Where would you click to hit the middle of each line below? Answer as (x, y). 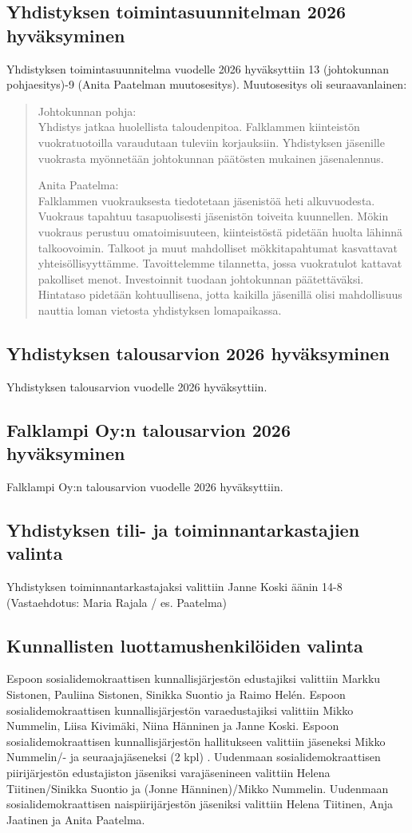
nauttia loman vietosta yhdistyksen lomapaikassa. (160, 309)
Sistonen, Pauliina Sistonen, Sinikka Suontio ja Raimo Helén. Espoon (176, 694)
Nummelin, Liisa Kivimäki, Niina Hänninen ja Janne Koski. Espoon (173, 726)
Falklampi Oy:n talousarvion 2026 (149, 429)
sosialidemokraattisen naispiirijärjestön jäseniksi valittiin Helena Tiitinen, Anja (200, 804)
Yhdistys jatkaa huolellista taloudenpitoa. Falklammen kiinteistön (199, 127)
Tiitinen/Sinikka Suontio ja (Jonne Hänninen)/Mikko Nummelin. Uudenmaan (198, 788)
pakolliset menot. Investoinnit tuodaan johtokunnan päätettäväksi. (201, 278)
